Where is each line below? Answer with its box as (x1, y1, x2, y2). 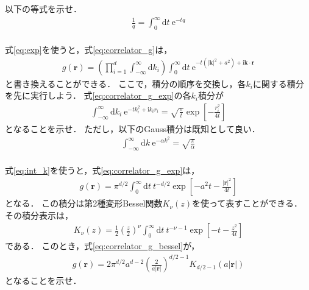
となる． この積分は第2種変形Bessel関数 (5, 197, 163, 210)
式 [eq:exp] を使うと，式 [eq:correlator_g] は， (5, 43, 172, 55)
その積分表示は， (5, 208, 73, 221)
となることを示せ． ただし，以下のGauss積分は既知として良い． (5, 122, 260, 135)
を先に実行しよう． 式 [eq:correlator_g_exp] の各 (5, 89, 191, 102)
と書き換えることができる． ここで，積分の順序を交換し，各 (5, 77, 246, 90)
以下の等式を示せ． (5, 2, 82, 15)
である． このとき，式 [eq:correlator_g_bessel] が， (5, 239, 200, 252)
